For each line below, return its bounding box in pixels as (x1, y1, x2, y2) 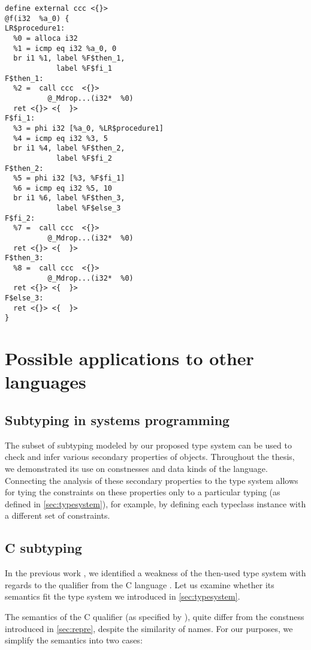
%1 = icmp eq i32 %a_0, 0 (13, 44, 117, 53)
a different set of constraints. (5, 509, 110, 522)
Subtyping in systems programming (5, 410, 230, 429)
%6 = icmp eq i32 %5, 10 (13, 183, 112, 192)
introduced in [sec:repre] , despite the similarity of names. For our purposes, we (5, 622, 293, 634)
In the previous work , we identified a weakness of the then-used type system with (5, 567, 306, 579)
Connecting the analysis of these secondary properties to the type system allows (5, 474, 298, 486)
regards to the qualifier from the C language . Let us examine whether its (5, 578, 274, 591)
